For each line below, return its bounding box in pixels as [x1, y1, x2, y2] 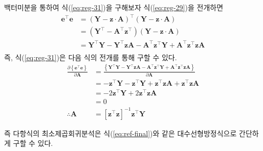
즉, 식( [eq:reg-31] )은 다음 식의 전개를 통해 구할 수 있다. [4, 52, 177, 62]
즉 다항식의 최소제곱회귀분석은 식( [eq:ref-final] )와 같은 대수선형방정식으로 [4, 128, 237, 138]
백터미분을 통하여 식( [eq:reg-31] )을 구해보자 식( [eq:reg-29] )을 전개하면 [4, 2, 224, 12]
